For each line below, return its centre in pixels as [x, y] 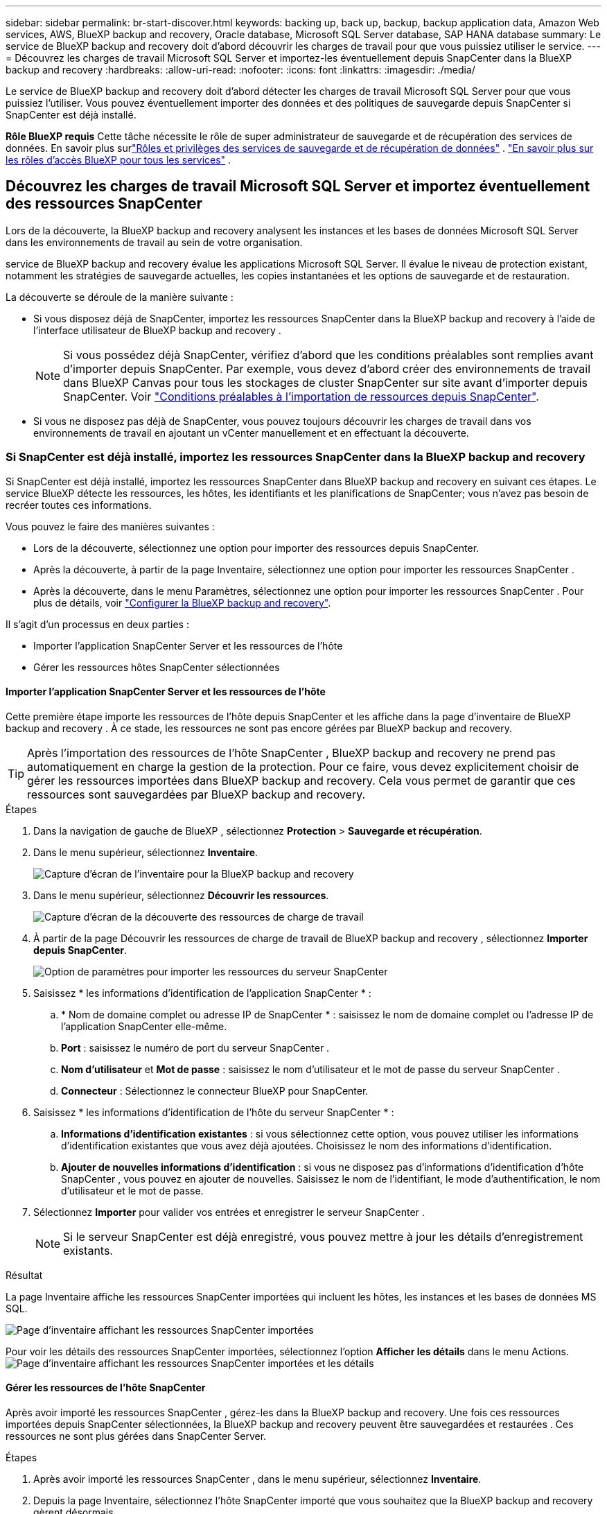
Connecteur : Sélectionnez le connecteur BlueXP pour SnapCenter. [215, 1090]
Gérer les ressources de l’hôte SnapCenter [106, 1388]
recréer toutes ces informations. [79, 505]
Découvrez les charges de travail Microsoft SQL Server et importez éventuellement [298, 186]
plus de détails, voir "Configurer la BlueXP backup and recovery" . [182, 602]
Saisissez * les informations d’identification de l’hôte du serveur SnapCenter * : [214, 1112]
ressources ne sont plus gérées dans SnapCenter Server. [136, 1436]
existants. [88, 1250]
